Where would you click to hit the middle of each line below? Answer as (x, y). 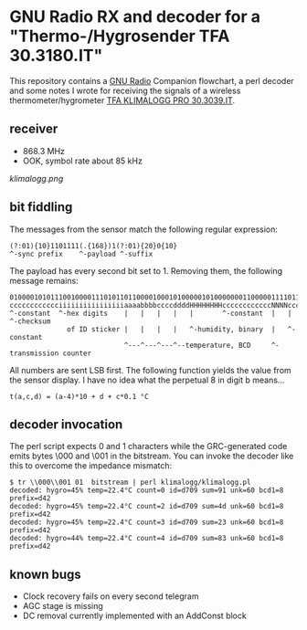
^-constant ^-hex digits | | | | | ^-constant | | (151, 313)
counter (77, 353)
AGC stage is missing (63, 606)
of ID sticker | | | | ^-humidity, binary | (171, 329)
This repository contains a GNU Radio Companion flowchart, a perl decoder (152, 80)
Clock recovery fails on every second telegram (111, 596)
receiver (34, 129)
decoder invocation (66, 424)
